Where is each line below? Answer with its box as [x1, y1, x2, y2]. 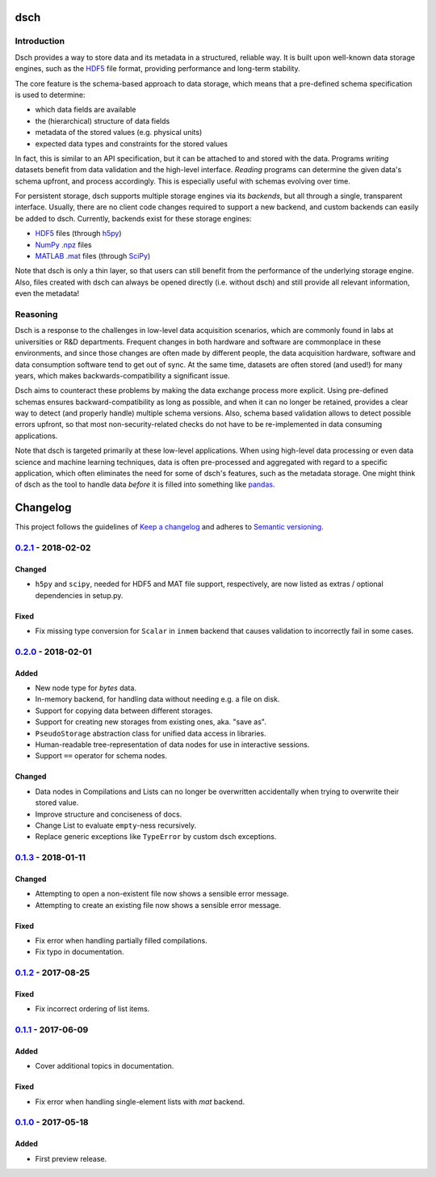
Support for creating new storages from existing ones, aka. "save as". [35, 717, 266, 727]
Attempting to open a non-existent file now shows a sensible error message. [35, 889, 290, 899]
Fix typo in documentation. [35, 947, 124, 957]
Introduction [15, 36, 65, 47]
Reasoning [15, 308, 58, 319]
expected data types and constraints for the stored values [35, 138, 228, 149]
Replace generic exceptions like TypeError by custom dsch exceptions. [35, 832, 277, 842]
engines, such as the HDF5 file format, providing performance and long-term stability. [15, 64, 300, 74]
